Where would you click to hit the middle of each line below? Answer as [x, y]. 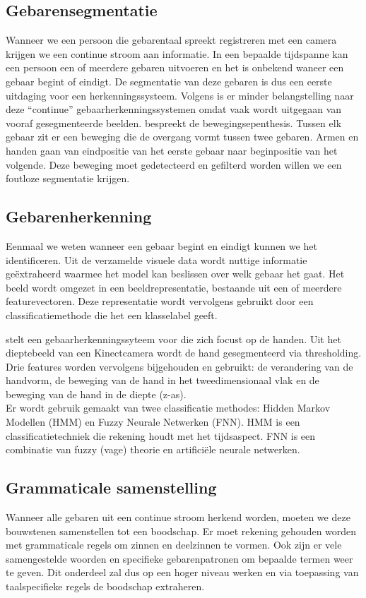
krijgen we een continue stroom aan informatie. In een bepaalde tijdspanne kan [177, 53]
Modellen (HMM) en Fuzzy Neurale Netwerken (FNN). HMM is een [153, 422]
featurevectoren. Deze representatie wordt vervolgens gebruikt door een [160, 301]
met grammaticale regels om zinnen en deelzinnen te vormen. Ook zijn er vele [174, 545]
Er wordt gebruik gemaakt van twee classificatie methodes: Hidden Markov [168, 408]
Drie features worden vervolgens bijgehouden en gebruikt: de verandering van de [179, 366]
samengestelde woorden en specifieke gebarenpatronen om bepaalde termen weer [179, 558]
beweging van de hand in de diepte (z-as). [96, 394]
